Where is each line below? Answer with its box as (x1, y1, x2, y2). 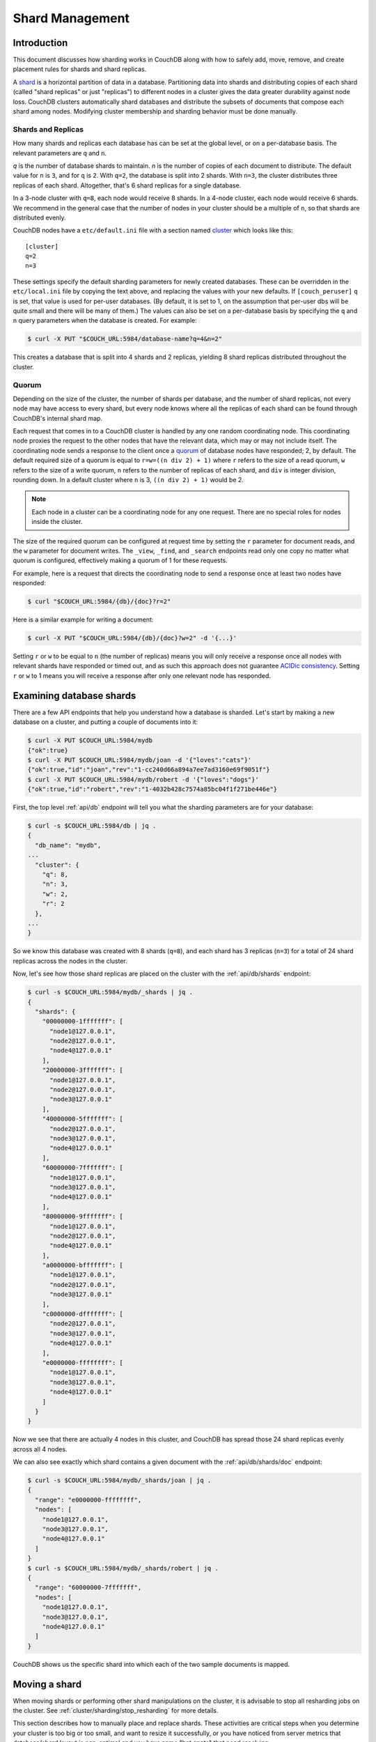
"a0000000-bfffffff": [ (42, 1261, 123, 1270)
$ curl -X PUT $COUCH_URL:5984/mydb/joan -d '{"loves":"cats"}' (27, 756, 252, 764)
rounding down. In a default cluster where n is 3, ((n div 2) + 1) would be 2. (13, 476, 244, 484)
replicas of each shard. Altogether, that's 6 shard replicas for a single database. (13, 181, 242, 190)
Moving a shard (13, 1678, 82, 1690)
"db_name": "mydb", (35, 841, 102, 849)
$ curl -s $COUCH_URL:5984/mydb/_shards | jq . (27, 988, 193, 996)
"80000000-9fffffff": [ (42, 1212, 123, 1221)
